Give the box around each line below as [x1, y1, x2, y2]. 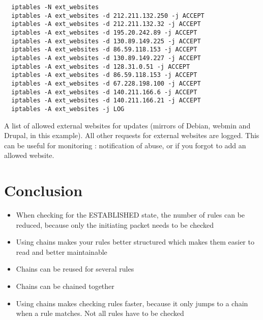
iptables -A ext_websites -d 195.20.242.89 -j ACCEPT [11, 29, 197, 36]
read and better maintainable [16, 246, 107, 257]
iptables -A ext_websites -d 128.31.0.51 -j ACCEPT [11, 63, 190, 70]
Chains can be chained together [16, 281, 114, 291]
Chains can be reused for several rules [16, 263, 134, 274]
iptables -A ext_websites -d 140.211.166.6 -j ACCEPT [11, 88, 197, 96]
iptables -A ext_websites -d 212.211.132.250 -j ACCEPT [11, 12, 204, 19]
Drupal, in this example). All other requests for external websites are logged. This [4, 130, 259, 141]
